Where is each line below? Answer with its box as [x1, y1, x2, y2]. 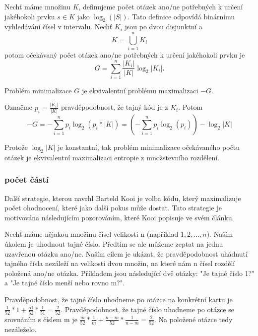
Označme [4, 102, 32, 112]
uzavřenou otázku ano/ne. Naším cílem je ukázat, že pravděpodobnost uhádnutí [4, 248, 248, 259]
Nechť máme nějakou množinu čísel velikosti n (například [4, 229, 179, 239]
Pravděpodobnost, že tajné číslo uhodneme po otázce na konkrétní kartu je [4, 294, 233, 304]
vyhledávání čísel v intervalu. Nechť [4, 21, 113, 32]
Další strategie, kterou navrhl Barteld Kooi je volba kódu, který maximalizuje [4, 193, 241, 203]
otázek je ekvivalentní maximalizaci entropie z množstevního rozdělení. [4, 152, 219, 162]
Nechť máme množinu [4, 1, 70, 11]
